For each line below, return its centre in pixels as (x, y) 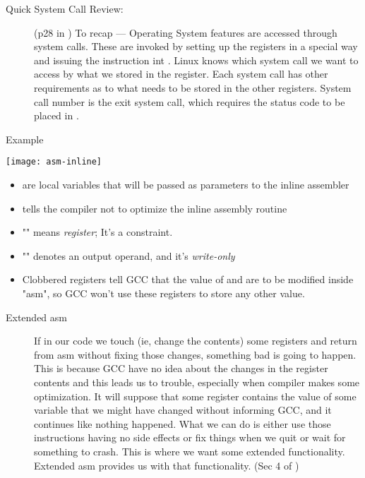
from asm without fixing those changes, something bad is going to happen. (195, 354)
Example (25, 139)
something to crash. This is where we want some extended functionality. (190, 451)
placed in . (56, 115)
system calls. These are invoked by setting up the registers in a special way (196, 46)
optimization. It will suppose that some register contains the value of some (195, 396)
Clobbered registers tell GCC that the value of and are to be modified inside (188, 279)
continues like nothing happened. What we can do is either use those (182, 423)
